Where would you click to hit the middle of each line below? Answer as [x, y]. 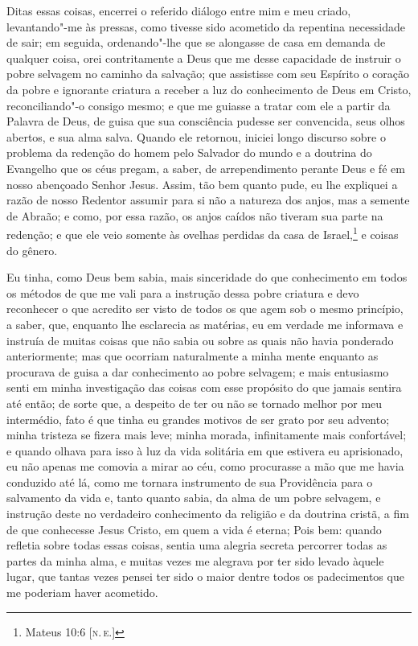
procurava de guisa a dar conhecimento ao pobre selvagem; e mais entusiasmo [198, 371]
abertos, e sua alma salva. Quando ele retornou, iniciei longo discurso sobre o [196, 136]
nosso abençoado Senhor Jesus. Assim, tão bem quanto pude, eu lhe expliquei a [202, 184]
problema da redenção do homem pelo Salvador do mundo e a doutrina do [189, 152]
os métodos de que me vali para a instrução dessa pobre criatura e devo [183, 292]
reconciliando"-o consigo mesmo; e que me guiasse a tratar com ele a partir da [199, 105]
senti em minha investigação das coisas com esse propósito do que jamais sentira [204, 387]
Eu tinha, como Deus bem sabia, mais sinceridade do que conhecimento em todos [207, 277]
